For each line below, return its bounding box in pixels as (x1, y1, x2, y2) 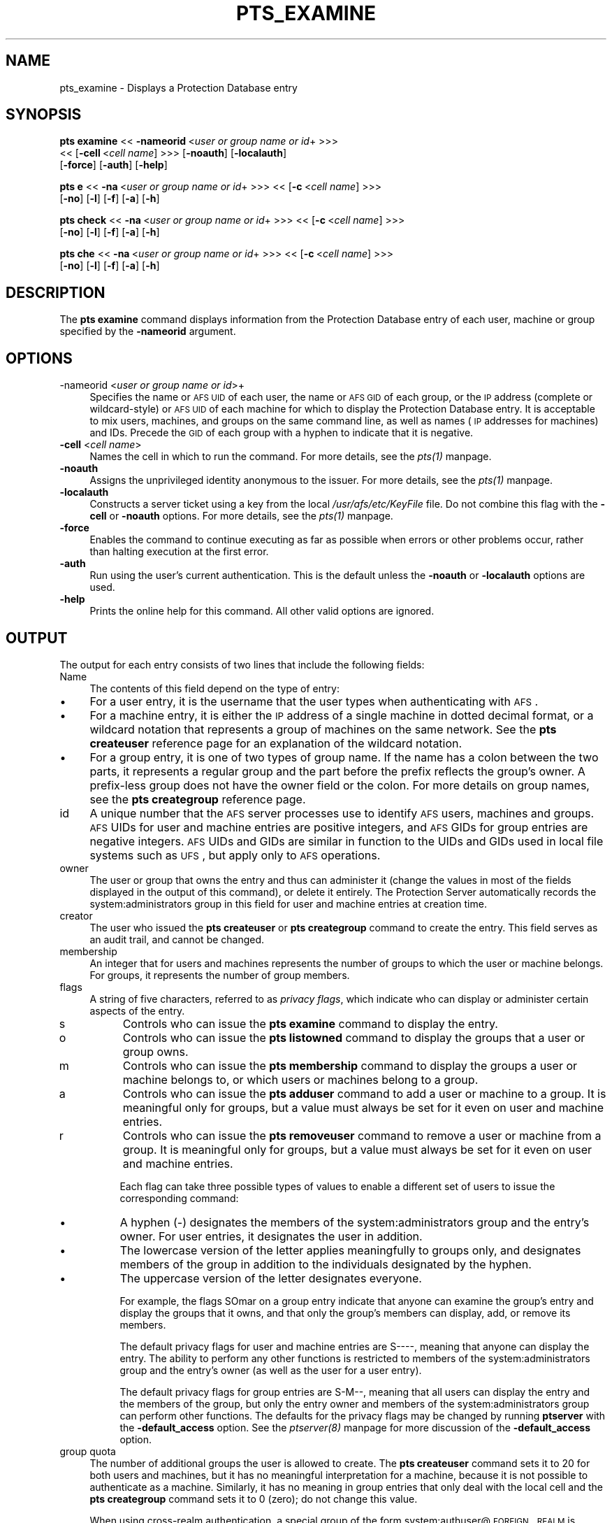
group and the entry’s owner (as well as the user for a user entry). (119, 1364, 422, 1376)
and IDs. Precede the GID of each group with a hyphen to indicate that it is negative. (89, 427, 474, 439)
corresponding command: (119, 1192, 239, 1204)
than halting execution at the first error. (89, 545, 269, 558)
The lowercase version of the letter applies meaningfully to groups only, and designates (119, 1243, 581, 1257)
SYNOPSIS (6, 106, 82, 124)
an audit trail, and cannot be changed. (89, 933, 265, 945)
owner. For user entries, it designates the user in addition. (119, 1229, 423, 1243)
